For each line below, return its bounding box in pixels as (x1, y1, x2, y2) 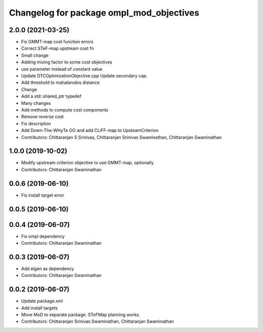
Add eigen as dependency (21, 266, 74, 272)
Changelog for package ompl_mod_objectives (9, 7, 200, 18)
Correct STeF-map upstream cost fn (21, 45, 94, 51)
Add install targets (21, 305, 58, 311)
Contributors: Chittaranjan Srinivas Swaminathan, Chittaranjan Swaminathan (21, 318, 174, 324)
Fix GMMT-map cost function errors (21, 39, 94, 45)
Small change (21, 52, 49, 58)
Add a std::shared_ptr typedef (21, 93, 81, 99)
